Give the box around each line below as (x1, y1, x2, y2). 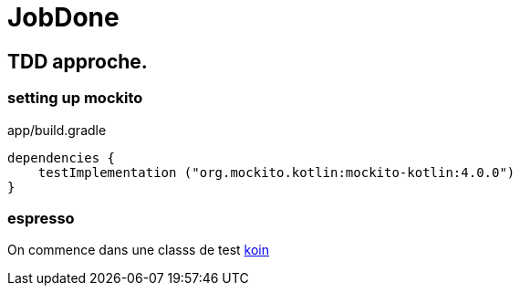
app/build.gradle (7, 121, 107, 138)
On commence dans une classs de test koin (7, 242, 270, 258)
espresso (7, 208, 75, 227)
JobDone (7, 2, 120, 33)
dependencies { (7, 150, 116, 165)
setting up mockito (7, 89, 143, 108)
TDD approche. (7, 49, 148, 73)
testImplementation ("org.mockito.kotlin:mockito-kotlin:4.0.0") (37, 164, 515, 180)
